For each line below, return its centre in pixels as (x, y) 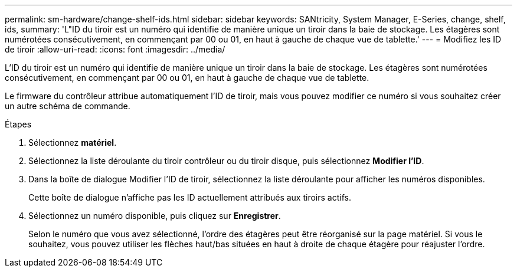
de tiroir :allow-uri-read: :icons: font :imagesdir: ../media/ (115, 49)
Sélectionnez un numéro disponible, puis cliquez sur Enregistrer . (155, 216)
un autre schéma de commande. (68, 106)
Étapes (18, 124)
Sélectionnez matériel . (73, 142)
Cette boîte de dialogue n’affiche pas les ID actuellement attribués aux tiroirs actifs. (190, 197)
